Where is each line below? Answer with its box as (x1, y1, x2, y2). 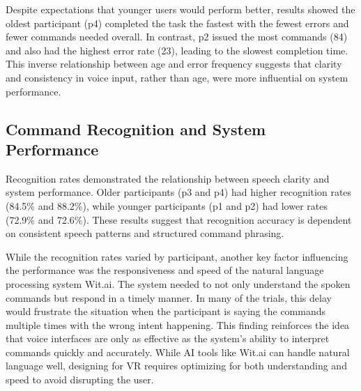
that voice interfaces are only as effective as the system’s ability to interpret (6, 331, 330, 346)
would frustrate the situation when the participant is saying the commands (6, 304, 326, 319)
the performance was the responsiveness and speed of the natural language (6, 263, 324, 277)
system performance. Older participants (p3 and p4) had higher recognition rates (6, 185, 352, 199)
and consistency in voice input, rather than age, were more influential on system (6, 70, 348, 84)
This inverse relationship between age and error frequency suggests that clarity (6, 56, 342, 71)
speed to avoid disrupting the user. (6, 372, 154, 387)
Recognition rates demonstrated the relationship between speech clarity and (6, 171, 330, 185)
